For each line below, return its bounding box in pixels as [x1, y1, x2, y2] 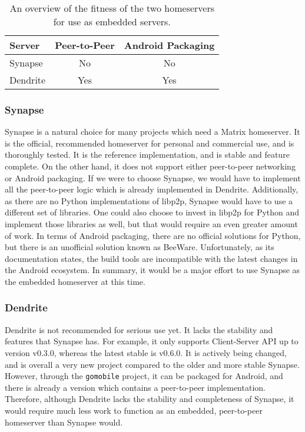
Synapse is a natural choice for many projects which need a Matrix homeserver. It [5, 125, 300, 138]
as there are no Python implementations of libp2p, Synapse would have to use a [5, 194, 293, 207]
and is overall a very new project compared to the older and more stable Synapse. [5, 358, 300, 370]
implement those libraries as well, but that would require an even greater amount [5, 217, 298, 230]
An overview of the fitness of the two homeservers [9, 1, 214, 15]
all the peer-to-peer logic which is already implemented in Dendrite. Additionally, [5, 183, 299, 195]
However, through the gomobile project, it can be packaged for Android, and [5, 370, 283, 382]
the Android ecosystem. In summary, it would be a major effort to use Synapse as [5, 264, 300, 276]
